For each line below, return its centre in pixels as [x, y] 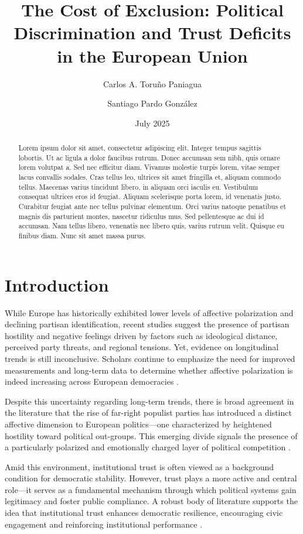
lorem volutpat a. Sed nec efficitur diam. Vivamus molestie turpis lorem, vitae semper [149, 167]
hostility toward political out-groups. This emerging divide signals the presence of [151, 435]
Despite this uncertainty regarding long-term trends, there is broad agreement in [149, 401]
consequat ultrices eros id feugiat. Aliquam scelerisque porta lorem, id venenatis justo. [150, 196]
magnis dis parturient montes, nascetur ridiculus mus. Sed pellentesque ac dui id [141, 216]
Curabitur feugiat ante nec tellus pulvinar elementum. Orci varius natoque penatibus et [152, 206]
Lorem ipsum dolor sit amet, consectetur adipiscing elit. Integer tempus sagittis [140, 148]
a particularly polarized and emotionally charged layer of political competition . [148, 447]
